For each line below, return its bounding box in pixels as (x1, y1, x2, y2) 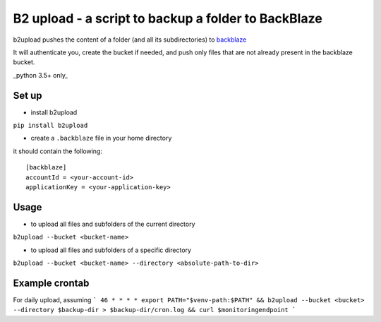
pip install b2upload (13, 121, 88, 130)
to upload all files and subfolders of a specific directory (30, 246, 192, 254)
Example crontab (13, 277, 90, 289)
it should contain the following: (13, 147, 102, 155)
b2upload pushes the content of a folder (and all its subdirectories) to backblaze (13, 35, 247, 44)
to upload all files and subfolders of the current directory (30, 220, 195, 228)
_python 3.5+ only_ (13, 71, 68, 79)
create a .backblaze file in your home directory (30, 134, 172, 143)
